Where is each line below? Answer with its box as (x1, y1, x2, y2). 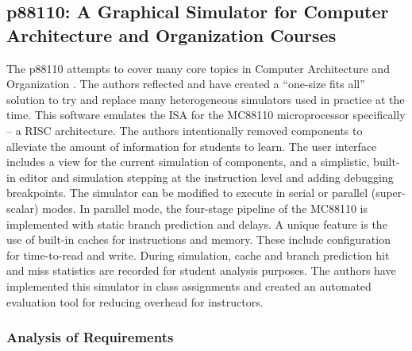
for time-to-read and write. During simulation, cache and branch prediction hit (6, 246, 390, 263)
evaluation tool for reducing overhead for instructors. (6, 293, 264, 310)
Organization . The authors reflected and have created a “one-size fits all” (6, 75, 365, 92)
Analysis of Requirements (6, 327, 174, 347)
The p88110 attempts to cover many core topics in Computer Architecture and (6, 60, 390, 76)
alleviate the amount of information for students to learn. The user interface (6, 137, 377, 154)
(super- (371, 184, 406, 201)
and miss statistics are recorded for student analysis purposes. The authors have (6, 262, 396, 279)
